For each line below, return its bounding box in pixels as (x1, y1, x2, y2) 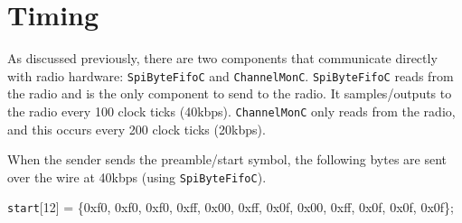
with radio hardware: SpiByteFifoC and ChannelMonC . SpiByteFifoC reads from (7, 66, 454, 85)
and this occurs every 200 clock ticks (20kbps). (7, 119, 266, 138)
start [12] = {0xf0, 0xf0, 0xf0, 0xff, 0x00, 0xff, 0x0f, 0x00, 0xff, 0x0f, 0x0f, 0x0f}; (7, 198, 454, 217)
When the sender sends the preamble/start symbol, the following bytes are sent (7, 150, 447, 169)
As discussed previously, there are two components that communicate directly (7, 49, 438, 68)
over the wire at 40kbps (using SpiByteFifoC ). (7, 167, 267, 186)
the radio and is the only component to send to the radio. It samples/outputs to (7, 84, 452, 103)
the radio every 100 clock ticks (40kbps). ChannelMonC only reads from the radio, (7, 101, 456, 120)
